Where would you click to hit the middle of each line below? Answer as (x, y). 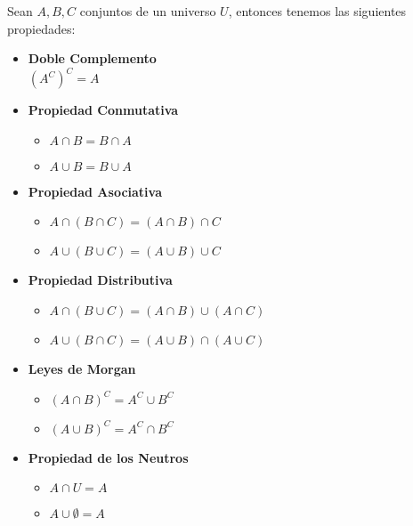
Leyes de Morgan (82, 369)
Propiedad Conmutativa (103, 110)
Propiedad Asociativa (95, 191)
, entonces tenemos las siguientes (317, 11)
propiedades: (41, 28)
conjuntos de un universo (148, 11)
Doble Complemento (92, 58)
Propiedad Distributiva (100, 280)
